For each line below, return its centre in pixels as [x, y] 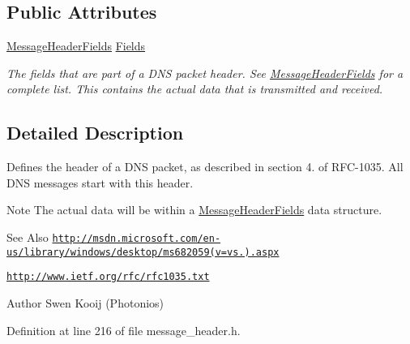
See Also [28, 236]
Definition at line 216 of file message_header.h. [124, 330]
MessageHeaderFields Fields [76, 46]
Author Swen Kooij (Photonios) [85, 302]
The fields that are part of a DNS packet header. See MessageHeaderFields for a [205, 73]
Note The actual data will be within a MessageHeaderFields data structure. [194, 210]
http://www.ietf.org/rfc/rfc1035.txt [108, 277]
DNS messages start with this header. [100, 182]
